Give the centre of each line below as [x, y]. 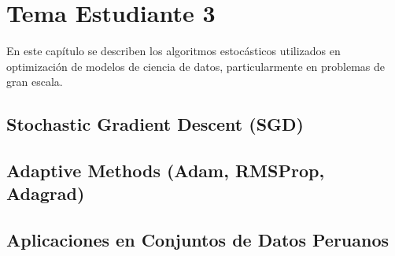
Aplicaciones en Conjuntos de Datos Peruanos [198, 240]
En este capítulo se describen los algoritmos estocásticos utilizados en [174, 51]
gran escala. [35, 82]
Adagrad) [46, 193]
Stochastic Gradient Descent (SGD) [155, 124]
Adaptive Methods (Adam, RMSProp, [166, 171]
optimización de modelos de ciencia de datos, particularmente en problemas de [196, 66]
